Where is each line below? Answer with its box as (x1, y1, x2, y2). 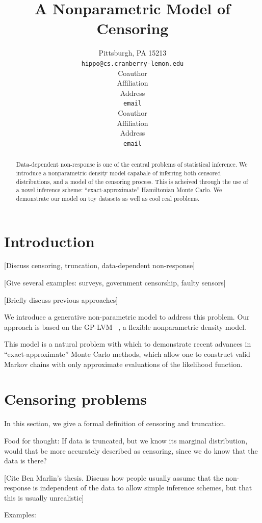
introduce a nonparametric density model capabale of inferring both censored (16, 168, 221, 177)
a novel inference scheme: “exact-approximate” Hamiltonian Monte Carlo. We (16, 186, 222, 194)
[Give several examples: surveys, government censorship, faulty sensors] (4, 277, 226, 288)
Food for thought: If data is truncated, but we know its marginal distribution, (4, 435, 248, 446)
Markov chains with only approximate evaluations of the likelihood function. (4, 358, 243, 369)
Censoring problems (4, 388, 147, 409)
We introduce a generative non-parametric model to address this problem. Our (4, 311, 250, 322)
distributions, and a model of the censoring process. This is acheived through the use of (16, 177, 248, 186)
